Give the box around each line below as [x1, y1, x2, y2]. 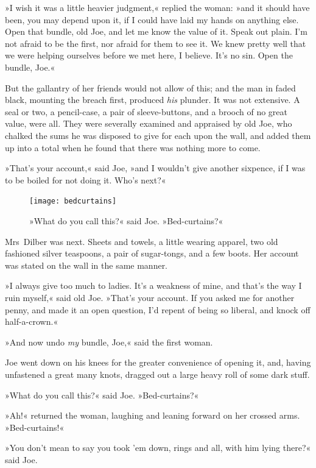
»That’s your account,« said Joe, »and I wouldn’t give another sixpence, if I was [5, 161, 306, 174]
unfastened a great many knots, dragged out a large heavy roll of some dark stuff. [5, 367, 310, 380]
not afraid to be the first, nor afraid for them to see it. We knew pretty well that [5, 37, 306, 49]
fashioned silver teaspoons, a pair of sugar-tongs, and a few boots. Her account [5, 247, 299, 260]
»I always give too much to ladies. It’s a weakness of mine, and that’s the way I [5, 279, 302, 292]
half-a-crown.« [5, 315, 58, 328]
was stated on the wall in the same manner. [5, 258, 168, 271]
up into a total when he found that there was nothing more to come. [5, 141, 261, 154]
